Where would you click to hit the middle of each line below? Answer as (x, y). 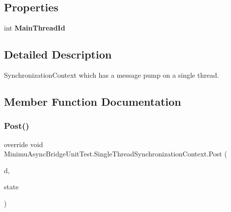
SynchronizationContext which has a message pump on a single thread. (112, 75)
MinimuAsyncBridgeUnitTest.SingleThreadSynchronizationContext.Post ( (115, 154)
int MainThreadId (35, 28)
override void (24, 144)
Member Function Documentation (93, 101)
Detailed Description (58, 54)
